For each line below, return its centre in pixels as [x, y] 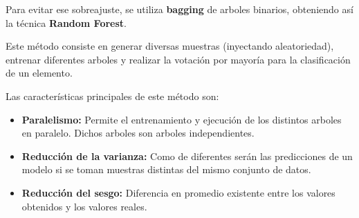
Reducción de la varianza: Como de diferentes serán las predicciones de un [187, 156]
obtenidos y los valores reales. [84, 206]
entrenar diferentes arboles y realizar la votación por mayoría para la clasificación [178, 59]
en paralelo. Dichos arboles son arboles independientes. [138, 133]
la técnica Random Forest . [66, 22]
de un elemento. [39, 73]
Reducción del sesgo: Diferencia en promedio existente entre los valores [178, 192]
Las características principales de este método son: [112, 96]
